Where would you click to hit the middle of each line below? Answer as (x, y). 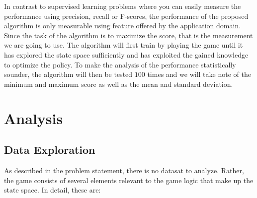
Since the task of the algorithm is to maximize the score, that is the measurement (128, 35)
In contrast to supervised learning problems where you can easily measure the (123, 6)
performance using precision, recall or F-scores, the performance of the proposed (126, 16)
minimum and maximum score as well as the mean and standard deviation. (119, 84)
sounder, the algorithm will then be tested (68, 74)
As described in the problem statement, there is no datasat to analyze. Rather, (124, 170)
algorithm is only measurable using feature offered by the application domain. (123, 26)
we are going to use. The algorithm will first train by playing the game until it (124, 45)
